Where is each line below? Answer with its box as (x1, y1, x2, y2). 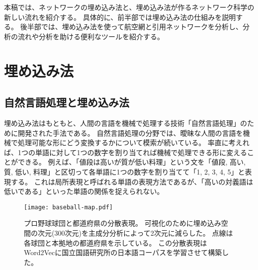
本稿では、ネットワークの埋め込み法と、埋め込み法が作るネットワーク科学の (4, 2, 255, 12)
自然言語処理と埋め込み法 (4, 94, 129, 110)
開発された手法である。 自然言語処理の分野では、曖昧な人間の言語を (17, 127, 243, 138)
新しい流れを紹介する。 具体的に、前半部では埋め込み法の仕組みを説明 (4, 11, 236, 22)
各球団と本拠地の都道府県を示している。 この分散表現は (24, 237, 207, 248)
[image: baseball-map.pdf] (24, 203, 113, 211)
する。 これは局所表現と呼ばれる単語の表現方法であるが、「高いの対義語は (10, 176, 254, 186)
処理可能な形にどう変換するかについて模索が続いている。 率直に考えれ (17, 137, 250, 148)
